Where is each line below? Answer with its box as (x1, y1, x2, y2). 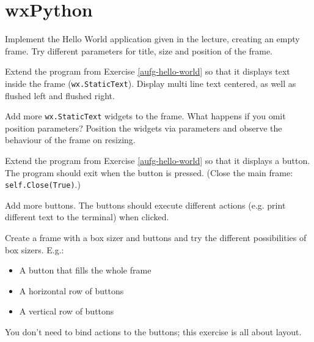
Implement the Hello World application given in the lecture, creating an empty (5, 32, 300, 45)
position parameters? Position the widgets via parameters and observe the (5, 121, 282, 134)
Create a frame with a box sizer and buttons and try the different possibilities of (5, 231, 307, 244)
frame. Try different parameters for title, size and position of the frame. (5, 44, 273, 57)
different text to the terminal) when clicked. (5, 210, 169, 223)
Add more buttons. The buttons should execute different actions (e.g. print (5, 198, 286, 211)
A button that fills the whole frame (19, 264, 152, 277)
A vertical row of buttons (19, 305, 114, 318)
